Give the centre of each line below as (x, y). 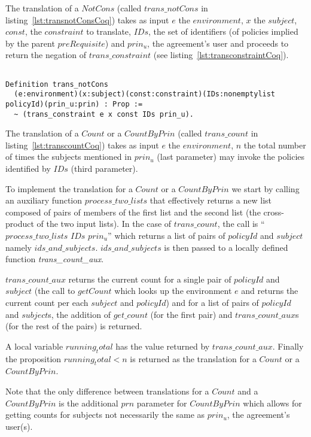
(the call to (55, 291)
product (20, 224)
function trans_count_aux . (55, 259)
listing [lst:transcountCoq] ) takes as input (82, 145)
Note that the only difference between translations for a (107, 391)
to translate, (109, 31)
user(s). (19, 426)
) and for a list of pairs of (212, 302)
